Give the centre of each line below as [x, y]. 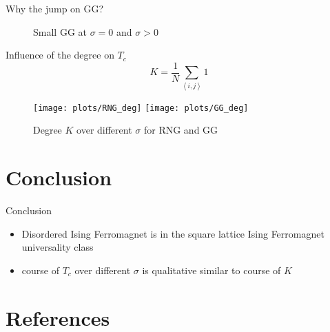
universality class [58, 247]
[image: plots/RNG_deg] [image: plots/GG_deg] [141, 108]
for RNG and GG [181, 130]
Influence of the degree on [60, 55]
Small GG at [60, 31]
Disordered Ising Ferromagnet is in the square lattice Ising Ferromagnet [173, 233]
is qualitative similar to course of [212, 270]
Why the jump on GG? [55, 8]
